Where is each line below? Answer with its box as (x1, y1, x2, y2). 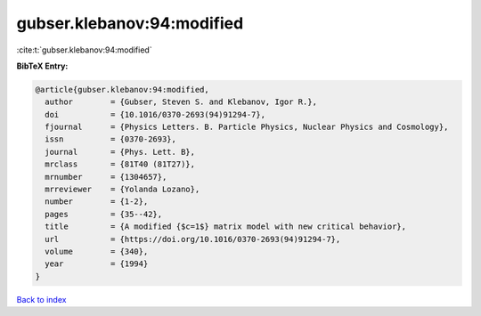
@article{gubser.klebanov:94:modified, (35, 85, 209, 94)
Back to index (16, 294, 67, 304)
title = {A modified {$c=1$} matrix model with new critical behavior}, (45, 222, 407, 231)
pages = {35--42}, (45, 209, 163, 219)
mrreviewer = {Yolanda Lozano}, (45, 184, 200, 195)
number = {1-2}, (45, 197, 149, 207)
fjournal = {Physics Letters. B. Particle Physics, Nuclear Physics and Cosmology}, (45, 122, 449, 133)
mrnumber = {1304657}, (45, 172, 167, 182)
